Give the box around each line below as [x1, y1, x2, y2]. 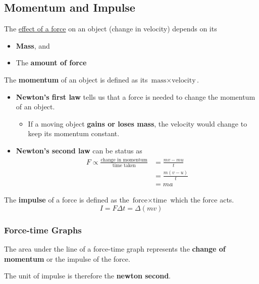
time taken [112, 163, 136, 169]
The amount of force [16, 57, 87, 68]
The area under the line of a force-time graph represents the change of [4, 244, 226, 254]
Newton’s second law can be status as [16, 145, 142, 155]
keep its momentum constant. [28, 128, 120, 139]
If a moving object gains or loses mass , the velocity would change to [28, 118, 247, 129]
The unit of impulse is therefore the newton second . [4, 270, 171, 281]
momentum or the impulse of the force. [4, 253, 130, 264]
